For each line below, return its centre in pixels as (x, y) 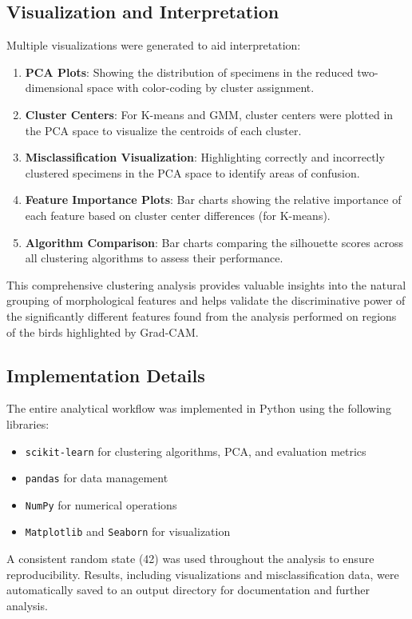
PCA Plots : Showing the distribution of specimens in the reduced (189, 72)
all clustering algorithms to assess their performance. (154, 258)
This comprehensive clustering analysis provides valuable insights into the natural (206, 284)
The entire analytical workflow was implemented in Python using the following (199, 408)
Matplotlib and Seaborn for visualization (128, 531)
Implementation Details (106, 375)
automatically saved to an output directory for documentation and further (188, 590)
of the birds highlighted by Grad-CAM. (103, 331)
